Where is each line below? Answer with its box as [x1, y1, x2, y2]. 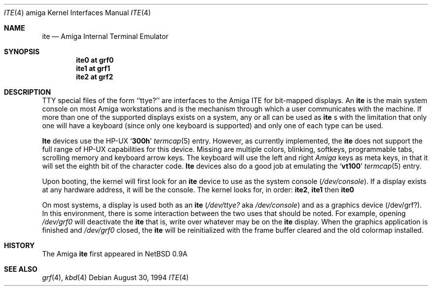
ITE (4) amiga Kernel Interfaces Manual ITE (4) [4, 8, 151, 17]
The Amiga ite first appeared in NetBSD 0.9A [42, 250, 188, 258]
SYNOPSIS [4, 47, 40, 56]
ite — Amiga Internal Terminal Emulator [42, 32, 169, 40]
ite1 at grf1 [76, 64, 110, 72]
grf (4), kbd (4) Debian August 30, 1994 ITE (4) [42, 273, 189, 282]
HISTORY [4, 241, 35, 250]
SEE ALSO [4, 265, 37, 273]
